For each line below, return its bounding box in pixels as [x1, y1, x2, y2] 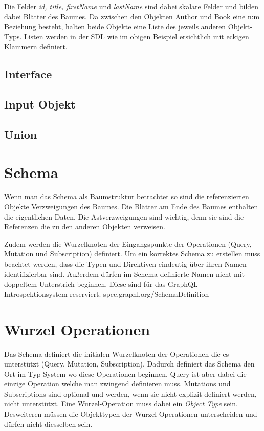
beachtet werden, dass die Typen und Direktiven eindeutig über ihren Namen [4, 258, 247, 269]
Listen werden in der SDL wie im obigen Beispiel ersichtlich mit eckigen [24, 31, 249, 41]
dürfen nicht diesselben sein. [4, 418, 93, 429]
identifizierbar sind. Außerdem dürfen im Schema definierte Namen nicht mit [4, 268, 245, 279]
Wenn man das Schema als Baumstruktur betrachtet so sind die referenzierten [4, 191, 249, 202]
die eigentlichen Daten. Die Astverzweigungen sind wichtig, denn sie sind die [4, 211, 244, 222]
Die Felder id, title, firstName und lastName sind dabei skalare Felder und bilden [4, 1, 259, 11]
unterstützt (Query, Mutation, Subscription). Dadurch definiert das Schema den [4, 358, 255, 369]
